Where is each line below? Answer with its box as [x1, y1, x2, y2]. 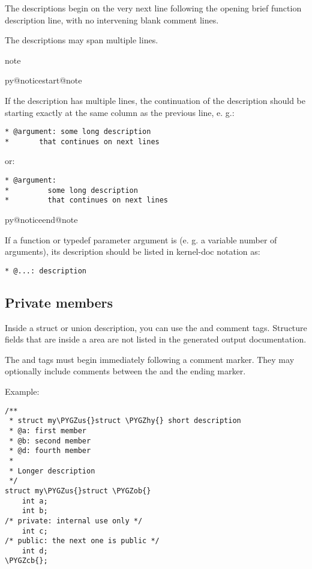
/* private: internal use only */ [5, 516, 143, 525]
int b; [22, 507, 48, 516]
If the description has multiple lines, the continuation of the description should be [5, 94, 306, 106]
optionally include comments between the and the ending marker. [5, 365, 246, 377]
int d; [22, 546, 48, 555]
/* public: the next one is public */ [5, 537, 160, 546]
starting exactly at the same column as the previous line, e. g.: [5, 106, 235, 118]
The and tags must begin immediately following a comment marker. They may [5, 353, 295, 365]
